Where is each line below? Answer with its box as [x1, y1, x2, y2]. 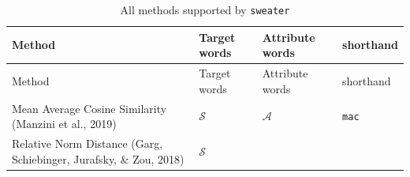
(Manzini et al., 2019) [12, 115, 117, 132]
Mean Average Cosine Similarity [12, 100, 167, 116]
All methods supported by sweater [120, 2, 290, 17]
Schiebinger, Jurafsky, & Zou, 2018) [12, 150, 184, 167]
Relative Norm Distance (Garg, [12, 134, 163, 151]
